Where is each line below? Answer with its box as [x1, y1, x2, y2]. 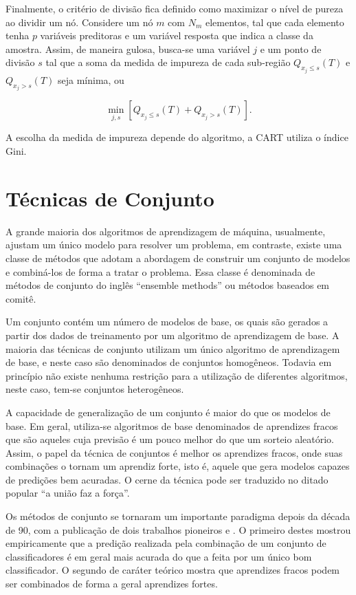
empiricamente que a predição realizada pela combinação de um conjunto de [5, 536, 326, 550]
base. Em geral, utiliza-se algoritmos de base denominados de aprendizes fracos [5, 418, 338, 433]
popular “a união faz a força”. [5, 486, 130, 500]
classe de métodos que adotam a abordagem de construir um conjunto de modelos [5, 250, 351, 265]
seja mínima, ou [57, 72, 124, 87]
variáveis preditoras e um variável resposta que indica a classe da [40, 28, 313, 43]
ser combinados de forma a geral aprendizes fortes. [5, 576, 218, 591]
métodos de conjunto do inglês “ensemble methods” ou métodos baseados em [5, 278, 330, 292]
